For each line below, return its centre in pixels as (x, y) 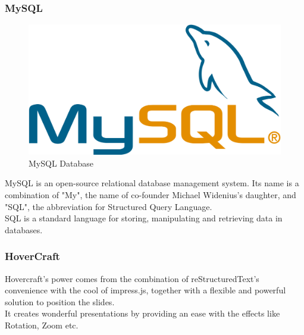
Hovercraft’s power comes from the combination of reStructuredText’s (132, 278)
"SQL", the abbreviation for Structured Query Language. (109, 206)
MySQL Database (61, 163)
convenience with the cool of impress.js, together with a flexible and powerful (145, 290)
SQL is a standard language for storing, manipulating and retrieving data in (144, 218)
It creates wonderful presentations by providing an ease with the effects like (142, 313)
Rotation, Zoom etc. (42, 325)
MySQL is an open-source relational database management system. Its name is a (152, 183)
